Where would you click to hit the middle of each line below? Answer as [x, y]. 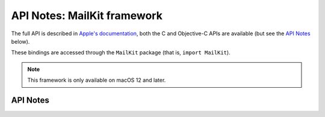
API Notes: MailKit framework [87, 16]
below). [20, 41]
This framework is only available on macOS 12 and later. [97, 80]
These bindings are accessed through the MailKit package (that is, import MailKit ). [121, 53]
